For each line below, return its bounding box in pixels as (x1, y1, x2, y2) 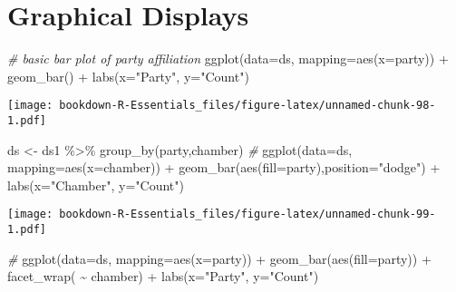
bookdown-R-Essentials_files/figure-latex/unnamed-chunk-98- (59, 99, 436, 112)
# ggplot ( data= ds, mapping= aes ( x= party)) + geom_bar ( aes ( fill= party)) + (7, 248, 432, 268)
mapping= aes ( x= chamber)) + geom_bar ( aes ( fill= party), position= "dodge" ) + (7, 158, 441, 177)
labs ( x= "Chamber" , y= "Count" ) (7, 175, 184, 194)
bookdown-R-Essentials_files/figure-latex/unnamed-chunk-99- (59, 208, 436, 221)
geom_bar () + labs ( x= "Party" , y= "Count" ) (7, 66, 249, 85)
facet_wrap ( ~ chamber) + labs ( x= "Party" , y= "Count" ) (7, 267, 319, 286)
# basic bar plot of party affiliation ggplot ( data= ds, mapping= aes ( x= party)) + (7, 49, 449, 68)
